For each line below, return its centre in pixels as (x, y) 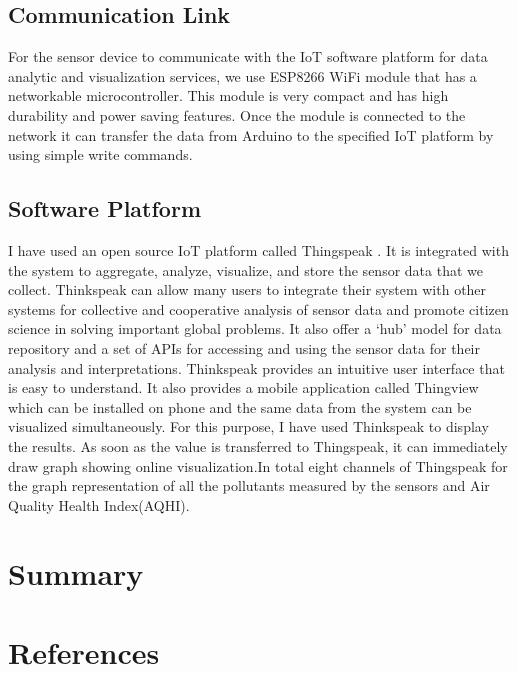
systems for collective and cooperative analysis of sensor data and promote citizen (258, 308)
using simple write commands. (100, 154)
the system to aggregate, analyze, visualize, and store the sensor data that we (245, 269)
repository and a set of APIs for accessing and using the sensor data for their (244, 347)
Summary (76, 573)
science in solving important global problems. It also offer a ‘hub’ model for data (255, 328)
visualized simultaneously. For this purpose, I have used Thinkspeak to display (248, 426)
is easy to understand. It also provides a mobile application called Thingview (243, 387)
